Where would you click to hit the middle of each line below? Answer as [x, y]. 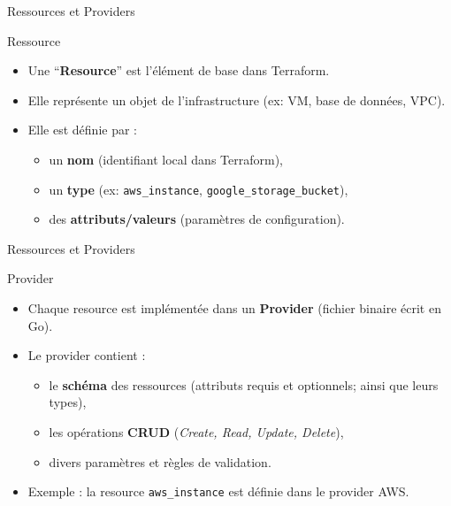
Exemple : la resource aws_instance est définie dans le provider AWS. [218, 491]
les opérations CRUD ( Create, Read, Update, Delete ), [196, 431]
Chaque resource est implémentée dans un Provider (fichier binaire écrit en [234, 308]
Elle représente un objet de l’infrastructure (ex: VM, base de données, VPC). [237, 100]
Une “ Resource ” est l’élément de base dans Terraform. [179, 70]
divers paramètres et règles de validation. [160, 461]
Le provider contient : [87, 355]
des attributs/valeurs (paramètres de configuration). [197, 219]
